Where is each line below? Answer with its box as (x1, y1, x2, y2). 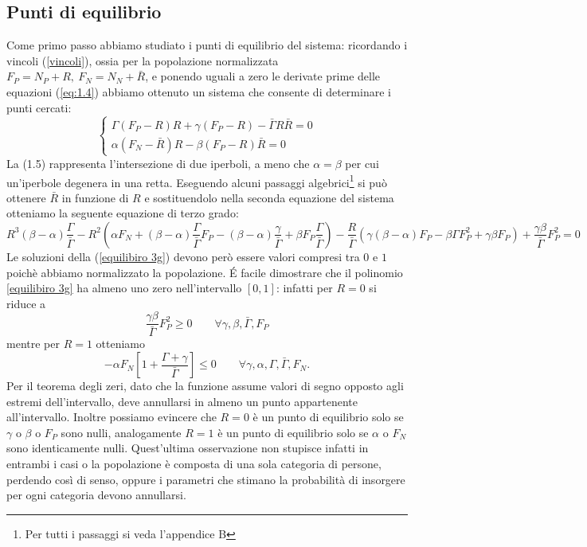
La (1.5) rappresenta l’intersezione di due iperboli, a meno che (6, 154, 310, 171)
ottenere (6, 189, 46, 205)
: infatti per (276, 279, 333, 296)
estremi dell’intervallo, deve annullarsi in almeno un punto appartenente (6, 393, 358, 409)
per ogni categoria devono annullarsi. (6, 486, 186, 503)
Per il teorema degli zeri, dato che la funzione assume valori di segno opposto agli (6, 377, 404, 394)
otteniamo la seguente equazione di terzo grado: (6, 205, 239, 221)
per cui (345, 154, 379, 171)
